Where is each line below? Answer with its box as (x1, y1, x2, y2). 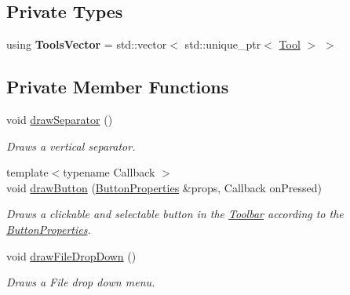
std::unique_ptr (184, 36, 261, 53)
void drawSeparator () (6, 111, 113, 127)
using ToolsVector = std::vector (6, 36, 167, 53)
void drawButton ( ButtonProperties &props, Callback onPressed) (6, 179, 322, 195)
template (6, 164, 49, 180)
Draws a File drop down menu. (6, 274, 155, 290)
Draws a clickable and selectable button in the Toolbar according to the (6, 206, 344, 222)
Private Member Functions (6, 75, 229, 99)
